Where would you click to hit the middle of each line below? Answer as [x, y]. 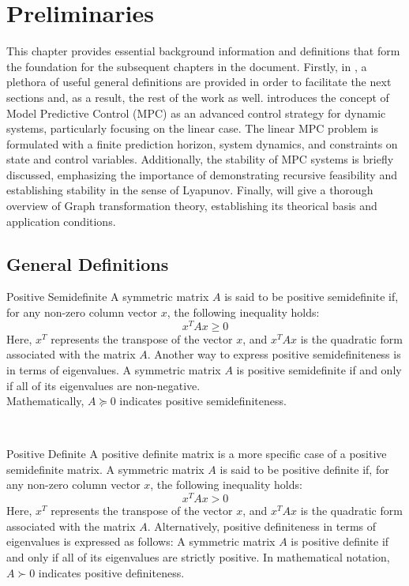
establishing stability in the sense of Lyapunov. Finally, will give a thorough [190, 190]
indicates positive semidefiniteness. [203, 401]
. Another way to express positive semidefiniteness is [274, 354]
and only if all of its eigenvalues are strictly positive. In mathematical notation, [198, 556]
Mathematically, [45, 401]
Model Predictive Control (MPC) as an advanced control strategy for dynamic [196, 113]
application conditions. [61, 221]
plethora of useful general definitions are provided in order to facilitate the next [199, 82]
